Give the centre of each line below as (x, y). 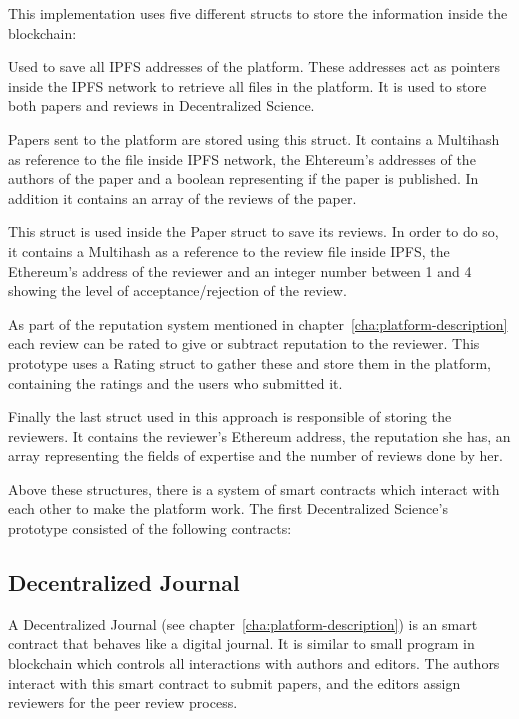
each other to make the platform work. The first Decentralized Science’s (228, 508)
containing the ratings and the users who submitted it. (175, 382)
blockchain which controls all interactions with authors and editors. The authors (254, 663)
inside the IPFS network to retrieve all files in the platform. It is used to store (247, 85)
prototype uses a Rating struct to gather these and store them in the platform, (249, 362)
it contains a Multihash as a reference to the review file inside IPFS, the (229, 250)
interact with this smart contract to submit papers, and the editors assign (234, 682)
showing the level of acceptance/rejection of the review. (177, 290)
